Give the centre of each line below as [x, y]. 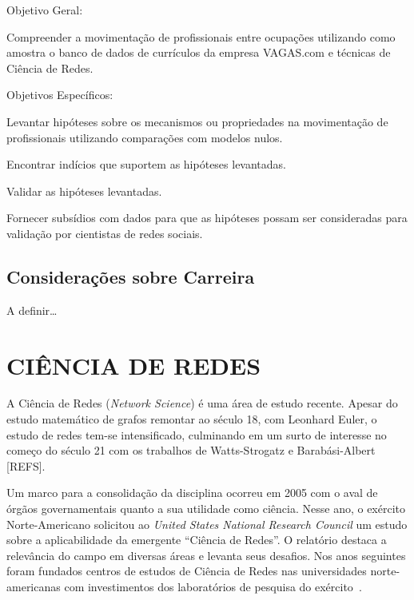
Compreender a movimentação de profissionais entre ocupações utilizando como [201, 36]
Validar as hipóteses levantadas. [84, 191]
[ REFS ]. [26, 465]
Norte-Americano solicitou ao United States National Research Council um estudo [207, 524]
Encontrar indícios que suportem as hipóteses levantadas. [146, 164]
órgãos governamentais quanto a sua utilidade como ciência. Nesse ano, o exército [206, 509]
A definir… [32, 310]
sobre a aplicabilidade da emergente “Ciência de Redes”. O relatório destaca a [197, 540]
